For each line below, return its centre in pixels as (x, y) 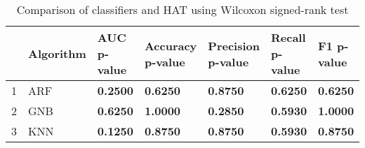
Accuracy (171, 45)
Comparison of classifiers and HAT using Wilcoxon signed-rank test (182, 9)
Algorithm (57, 53)
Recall (288, 37)
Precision (234, 45)
